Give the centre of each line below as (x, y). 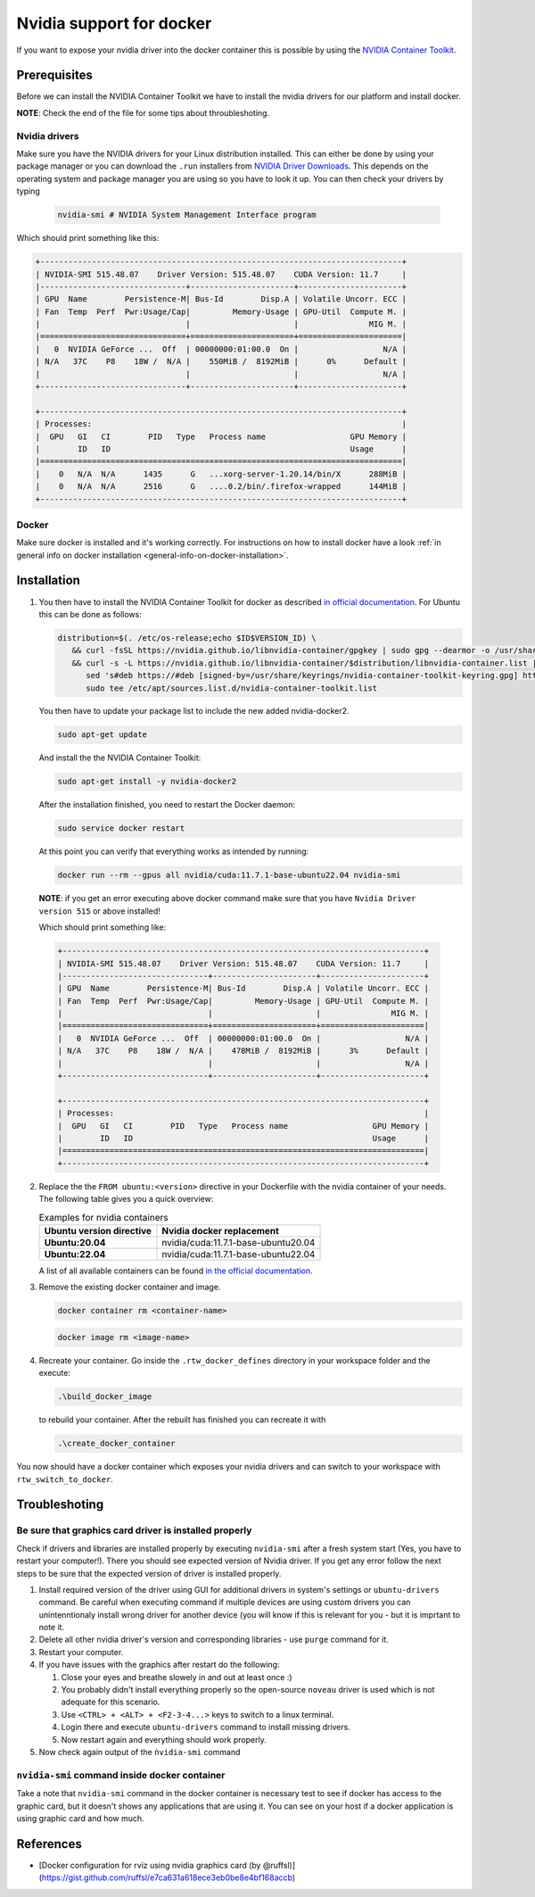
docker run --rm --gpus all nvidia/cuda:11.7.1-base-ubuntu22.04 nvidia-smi (229, 875)
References (49, 1844)
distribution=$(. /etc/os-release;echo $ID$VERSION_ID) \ (187, 638)
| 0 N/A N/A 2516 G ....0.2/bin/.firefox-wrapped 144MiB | (221, 487)
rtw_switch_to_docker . (65, 1479)
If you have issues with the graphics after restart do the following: (159, 1665)
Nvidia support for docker (114, 23)
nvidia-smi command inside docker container (121, 1775)
